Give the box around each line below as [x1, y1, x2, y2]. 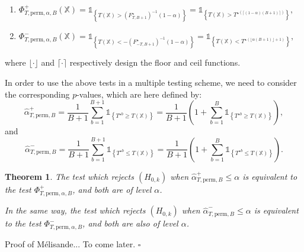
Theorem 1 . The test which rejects [5, 170, 134, 182]
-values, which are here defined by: [76, 88, 202, 100]
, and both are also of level [82, 217, 178, 230]
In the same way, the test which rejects [5, 204, 146, 217]
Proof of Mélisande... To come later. [5, 237, 136, 250]
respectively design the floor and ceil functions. [69, 56, 241, 69]
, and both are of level [72, 183, 152, 195]
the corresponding [5, 88, 70, 100]
